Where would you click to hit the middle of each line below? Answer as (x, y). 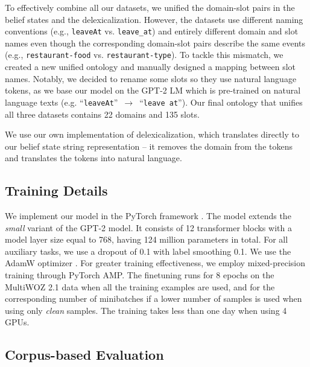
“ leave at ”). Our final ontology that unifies (221, 102)
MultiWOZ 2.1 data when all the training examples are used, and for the (140, 286)
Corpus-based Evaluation (84, 355)
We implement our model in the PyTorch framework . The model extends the (148, 216)
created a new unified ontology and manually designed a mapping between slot (150, 67)
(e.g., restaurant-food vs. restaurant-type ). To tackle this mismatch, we (144, 55)
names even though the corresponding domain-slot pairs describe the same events (155, 43)
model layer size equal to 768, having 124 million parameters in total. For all (147, 239)
